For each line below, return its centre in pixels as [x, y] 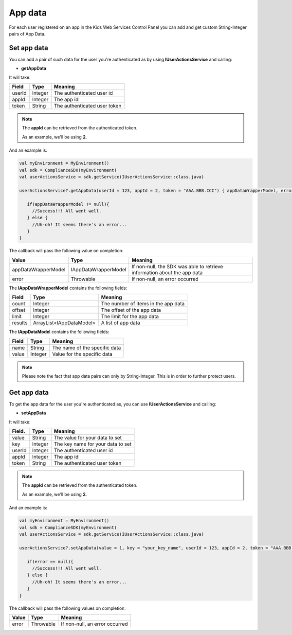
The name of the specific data [86, 348]
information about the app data [167, 272]
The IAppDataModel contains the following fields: [59, 332]
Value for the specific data [82, 354]
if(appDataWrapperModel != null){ [68, 204]
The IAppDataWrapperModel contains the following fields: [68, 288]
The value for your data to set [88, 438]
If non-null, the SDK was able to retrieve [177, 266]
